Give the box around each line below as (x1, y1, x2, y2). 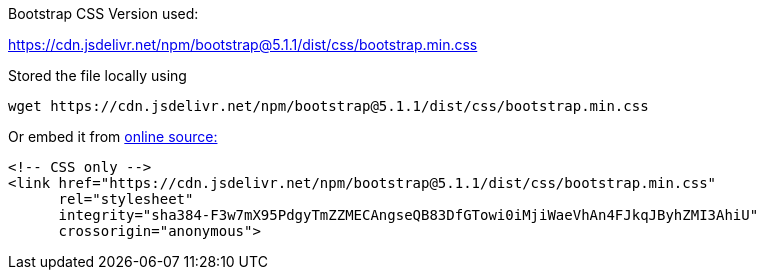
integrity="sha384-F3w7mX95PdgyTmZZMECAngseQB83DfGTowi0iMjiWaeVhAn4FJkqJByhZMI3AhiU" (58, 207, 759, 223)
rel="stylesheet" (58, 191, 194, 207)
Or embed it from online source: (8, 128, 218, 145)
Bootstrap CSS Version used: (8, 5, 199, 22)
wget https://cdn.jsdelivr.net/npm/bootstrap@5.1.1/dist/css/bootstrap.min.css (8, 98, 649, 114)
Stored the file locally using (8, 67, 187, 84)
